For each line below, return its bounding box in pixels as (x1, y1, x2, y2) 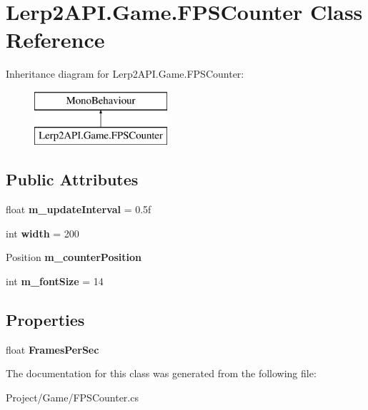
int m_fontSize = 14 (6, 274, 104, 289)
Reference (6, 25, 105, 54)
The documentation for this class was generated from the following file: (6, 366, 317, 381)
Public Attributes (6, 168, 139, 190)
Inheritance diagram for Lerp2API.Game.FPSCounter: (6, 66, 244, 81)
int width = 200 (6, 225, 79, 240)
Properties (6, 309, 85, 331)
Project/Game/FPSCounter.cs (6, 390, 139, 405)
